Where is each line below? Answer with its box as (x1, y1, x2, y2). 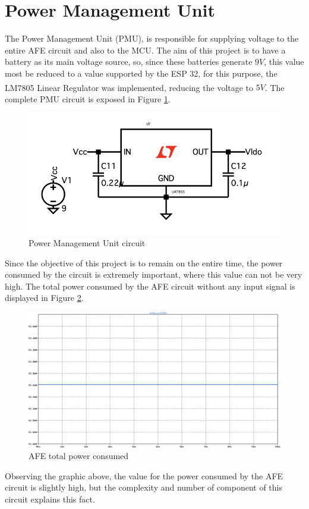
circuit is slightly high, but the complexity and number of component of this (5, 481, 283, 494)
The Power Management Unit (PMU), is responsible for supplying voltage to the (5, 32, 299, 45)
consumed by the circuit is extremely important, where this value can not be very (5, 268, 302, 281)
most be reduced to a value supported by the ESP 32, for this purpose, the (5, 67, 278, 79)
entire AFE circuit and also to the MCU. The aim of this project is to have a (5, 43, 286, 56)
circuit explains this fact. (5, 493, 95, 505)
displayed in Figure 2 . (5, 291, 84, 304)
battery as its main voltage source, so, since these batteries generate (5, 55, 253, 68)
